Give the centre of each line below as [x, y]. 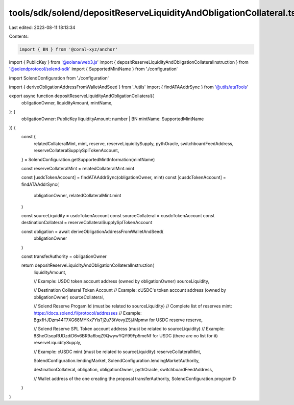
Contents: [19, 36]
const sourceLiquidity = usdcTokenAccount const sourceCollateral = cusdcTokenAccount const [118, 215]
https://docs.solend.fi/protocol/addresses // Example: [88, 313]
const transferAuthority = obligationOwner [64, 256]
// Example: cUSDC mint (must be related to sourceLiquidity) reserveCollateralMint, [117, 352]
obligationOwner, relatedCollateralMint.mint [77, 196]
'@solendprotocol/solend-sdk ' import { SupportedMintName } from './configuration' [94, 69]
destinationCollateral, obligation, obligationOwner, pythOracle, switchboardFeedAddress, [123, 370]
